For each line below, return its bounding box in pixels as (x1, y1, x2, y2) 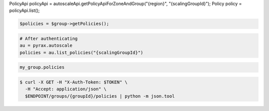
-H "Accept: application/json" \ (25, 86, 107, 92)
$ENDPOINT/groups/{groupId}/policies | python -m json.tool (25, 93, 175, 99)
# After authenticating (19, 35, 78, 41)
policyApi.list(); (9, 7, 40, 13)
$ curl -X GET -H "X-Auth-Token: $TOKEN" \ (19, 79, 128, 85)
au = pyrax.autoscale (19, 43, 73, 48)
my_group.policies (19, 65, 65, 70)
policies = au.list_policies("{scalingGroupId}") (19, 50, 143, 55)
